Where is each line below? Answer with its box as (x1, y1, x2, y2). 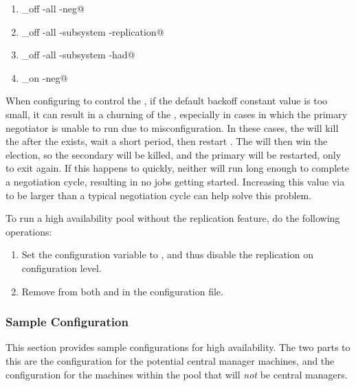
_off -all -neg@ (21, 1, 85, 15)
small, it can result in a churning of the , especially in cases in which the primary (5, 106, 348, 121)
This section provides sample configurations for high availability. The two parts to (5, 340, 351, 354)
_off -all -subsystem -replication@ (21, 24, 164, 38)
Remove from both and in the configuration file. (21, 284, 223, 298)
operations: (5, 224, 52, 238)
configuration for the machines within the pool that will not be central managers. (5, 367, 348, 381)
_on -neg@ (21, 70, 68, 84)
